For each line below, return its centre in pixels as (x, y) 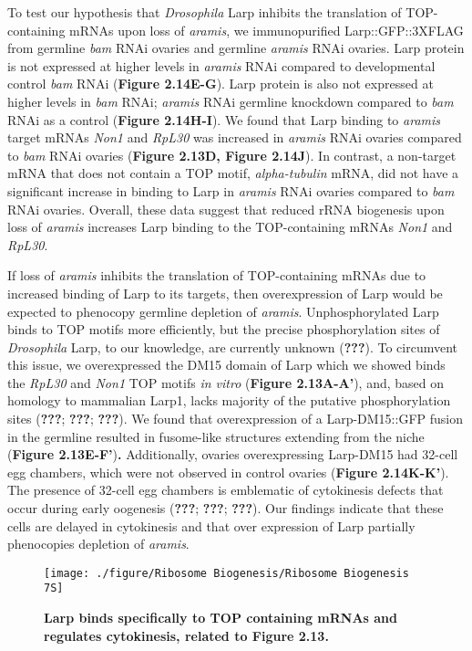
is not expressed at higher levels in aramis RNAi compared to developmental (221, 65)
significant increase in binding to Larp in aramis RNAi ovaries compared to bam (231, 190)
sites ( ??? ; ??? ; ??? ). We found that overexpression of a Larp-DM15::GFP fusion (235, 419)
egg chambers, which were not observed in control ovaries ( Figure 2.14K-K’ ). (228, 472)
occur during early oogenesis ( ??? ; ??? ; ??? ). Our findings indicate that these (226, 508)
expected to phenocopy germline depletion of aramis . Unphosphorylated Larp (223, 311)
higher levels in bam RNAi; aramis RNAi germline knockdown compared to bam (231, 101)
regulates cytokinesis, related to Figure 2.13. (186, 635)
